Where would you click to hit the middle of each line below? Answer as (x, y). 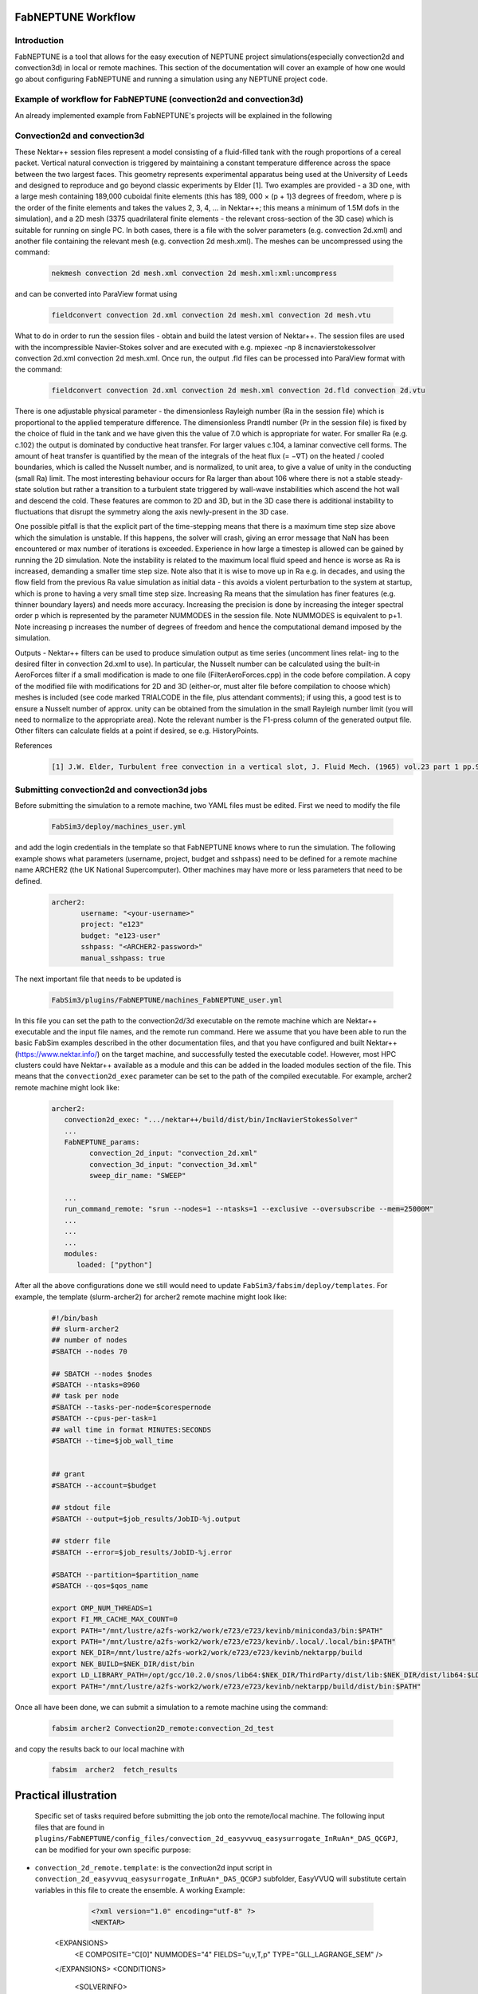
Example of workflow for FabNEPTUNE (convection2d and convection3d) (159, 100)
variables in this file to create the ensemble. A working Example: (140, 1890)
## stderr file (81, 1541)
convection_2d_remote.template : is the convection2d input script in (153, 1868)
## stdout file (81, 1508)
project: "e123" (113, 924)
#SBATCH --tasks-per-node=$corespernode (131, 1407)
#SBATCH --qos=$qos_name (100, 1586)
